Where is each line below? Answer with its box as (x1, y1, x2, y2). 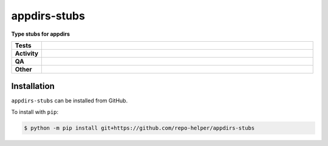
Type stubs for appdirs (11, 30, 70, 38)
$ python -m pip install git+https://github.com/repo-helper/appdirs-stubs (24, 124, 255, 131)
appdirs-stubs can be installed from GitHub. (11, 97, 128, 104)
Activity (15, 49, 39, 58)
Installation (11, 81, 55, 91)
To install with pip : (11, 108, 59, 115)
